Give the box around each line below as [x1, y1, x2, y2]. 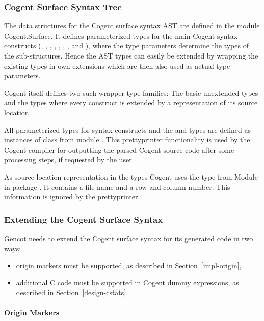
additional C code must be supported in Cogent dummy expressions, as [16, 277, 239, 287]
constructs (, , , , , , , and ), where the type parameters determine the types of [4, 40, 249, 51]
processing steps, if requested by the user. [4, 154, 134, 165]
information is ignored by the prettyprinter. [4, 191, 140, 202]
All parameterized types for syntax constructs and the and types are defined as [4, 124, 251, 135]
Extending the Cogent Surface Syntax [4, 213, 163, 225]
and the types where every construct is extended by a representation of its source [4, 97, 258, 108]
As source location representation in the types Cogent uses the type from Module [4, 171, 258, 182]
